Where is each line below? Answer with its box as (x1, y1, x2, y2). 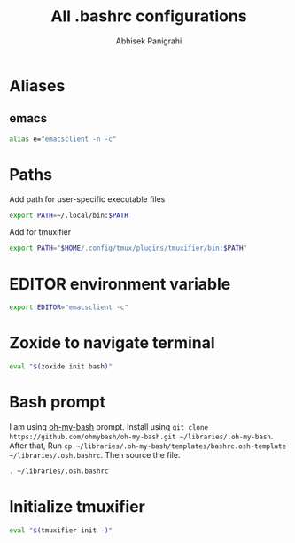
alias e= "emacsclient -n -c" (9, 135, 117, 144)
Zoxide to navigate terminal (9, 333, 215, 353)
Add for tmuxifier (9, 227, 72, 237)
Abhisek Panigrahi (115, 35, 182, 46)
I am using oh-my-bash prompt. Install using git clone (9, 421, 209, 431)
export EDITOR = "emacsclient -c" (9, 303, 128, 312)
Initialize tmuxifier (9, 496, 146, 516)
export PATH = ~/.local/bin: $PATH (9, 211, 128, 220)
